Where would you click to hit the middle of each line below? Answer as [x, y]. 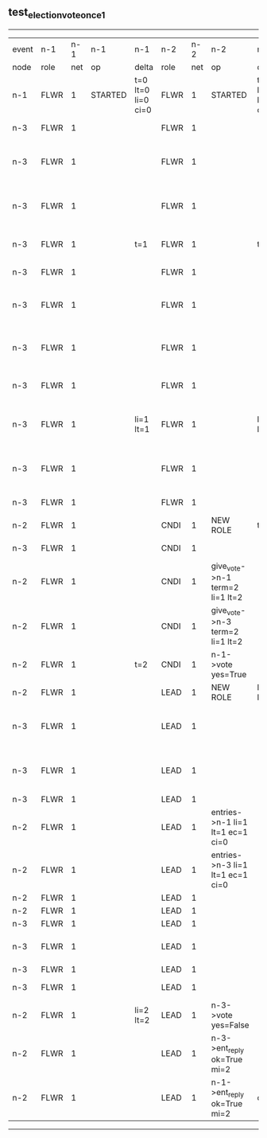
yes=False [230, 1025]
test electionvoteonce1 [57, 14]
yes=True [229, 675]
